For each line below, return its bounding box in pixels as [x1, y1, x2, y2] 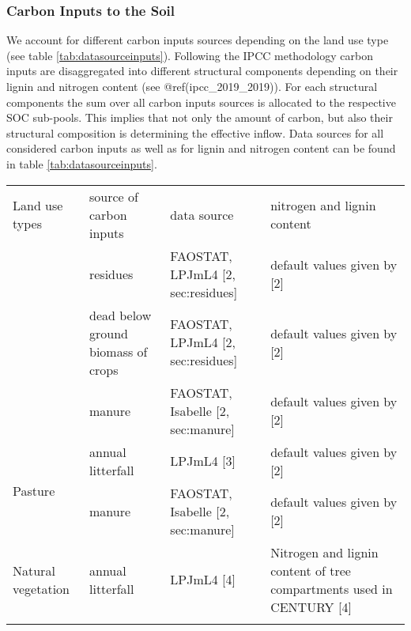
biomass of [89, 342, 148, 361]
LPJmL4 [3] [170, 452, 236, 470]
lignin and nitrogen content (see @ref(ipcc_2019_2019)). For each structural [6, 78, 378, 94]
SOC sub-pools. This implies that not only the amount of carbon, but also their [6, 109, 393, 126]
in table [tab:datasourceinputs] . [6, 155, 157, 172]
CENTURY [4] [270, 597, 352, 616]
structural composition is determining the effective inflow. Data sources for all [6, 124, 384, 141]
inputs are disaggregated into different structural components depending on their [6, 62, 398, 79]
